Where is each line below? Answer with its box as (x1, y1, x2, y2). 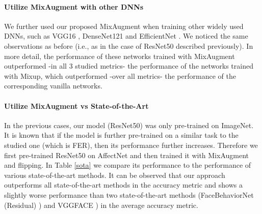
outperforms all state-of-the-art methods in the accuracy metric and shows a (4, 179, 243, 190)
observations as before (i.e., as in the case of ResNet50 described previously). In (4, 40, 253, 51)
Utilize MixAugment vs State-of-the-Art (4, 100, 149, 111)
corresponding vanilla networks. (4, 80, 102, 91)
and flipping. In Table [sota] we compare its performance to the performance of (4, 160, 251, 170)
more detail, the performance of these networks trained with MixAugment (4, 50, 235, 61)
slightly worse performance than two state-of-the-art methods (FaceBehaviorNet (4, 189, 254, 200)
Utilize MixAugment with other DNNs (4, 1, 144, 12)
